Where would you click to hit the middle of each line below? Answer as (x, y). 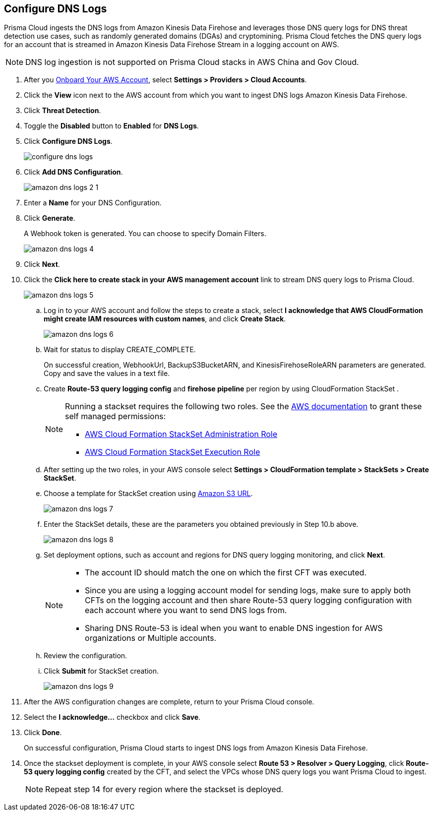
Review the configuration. (86, 656)
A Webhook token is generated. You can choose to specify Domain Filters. (145, 234)
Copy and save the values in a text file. (107, 374)
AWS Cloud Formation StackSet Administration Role (181, 434)
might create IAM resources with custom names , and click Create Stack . (165, 319)
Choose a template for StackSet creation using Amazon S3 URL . (148, 494)
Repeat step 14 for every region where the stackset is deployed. (164, 789)
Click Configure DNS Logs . (68, 141)
